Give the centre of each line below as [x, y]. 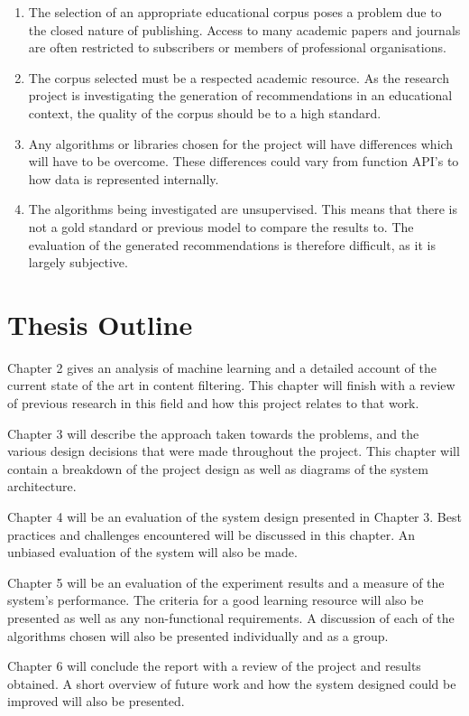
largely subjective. [78, 262]
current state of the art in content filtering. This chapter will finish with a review [231, 385]
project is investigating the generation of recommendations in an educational [240, 95]
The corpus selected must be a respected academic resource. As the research [239, 77]
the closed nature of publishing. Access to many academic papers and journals [244, 29]
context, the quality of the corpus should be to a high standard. [205, 112]
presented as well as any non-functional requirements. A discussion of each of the [231, 617]
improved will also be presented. [96, 701]
